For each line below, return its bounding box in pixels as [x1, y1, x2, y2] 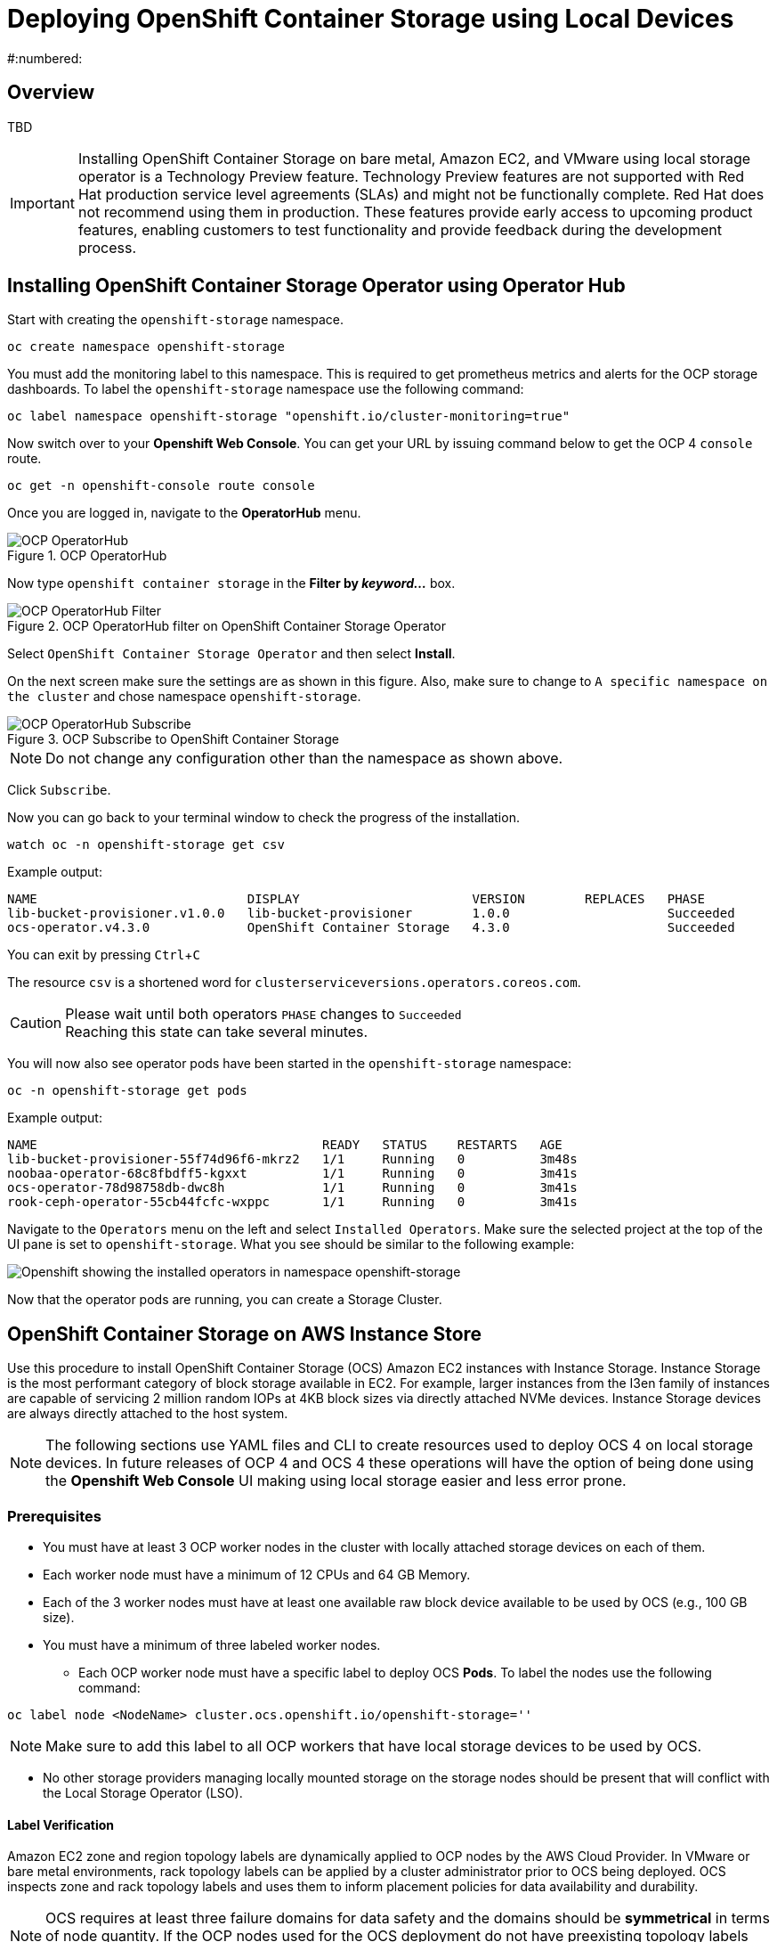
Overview [7, 81, 95, 104]
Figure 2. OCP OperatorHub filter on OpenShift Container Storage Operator [7, 618, 446, 634]
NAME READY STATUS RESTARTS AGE [7, 1138, 563, 1153]
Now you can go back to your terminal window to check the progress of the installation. [7, 810, 520, 826]
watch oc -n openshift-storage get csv [7, 837, 285, 853]
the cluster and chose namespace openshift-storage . [7, 689, 361, 705]
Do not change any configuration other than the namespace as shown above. [45, 749, 563, 768]
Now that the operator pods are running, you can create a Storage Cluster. [7, 1292, 442, 1308]
